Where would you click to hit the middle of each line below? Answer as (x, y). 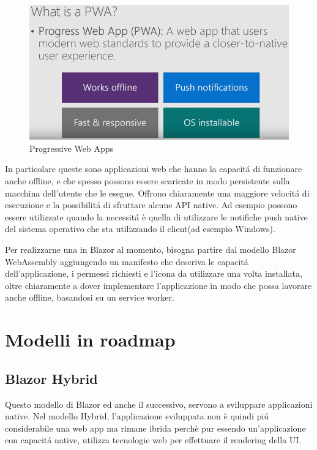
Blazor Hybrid (51, 378)
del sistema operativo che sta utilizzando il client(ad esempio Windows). (140, 229)
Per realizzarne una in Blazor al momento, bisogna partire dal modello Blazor (151, 249)
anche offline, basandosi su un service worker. (90, 297)
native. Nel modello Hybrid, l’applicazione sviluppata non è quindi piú (137, 416)
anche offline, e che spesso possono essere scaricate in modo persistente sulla (147, 181)
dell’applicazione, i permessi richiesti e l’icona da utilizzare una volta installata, (154, 273)
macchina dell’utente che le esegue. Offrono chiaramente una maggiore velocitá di (157, 193)
